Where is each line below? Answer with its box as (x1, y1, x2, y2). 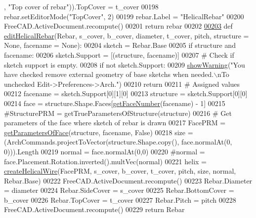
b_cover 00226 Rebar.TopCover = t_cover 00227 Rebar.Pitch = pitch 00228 (4, 194, 236, 205)
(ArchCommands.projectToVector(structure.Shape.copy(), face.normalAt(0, (4, 137, 232, 147)
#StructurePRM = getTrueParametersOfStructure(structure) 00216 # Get (4, 108, 232, 118)
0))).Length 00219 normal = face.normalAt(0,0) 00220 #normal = (4, 146, 205, 156)
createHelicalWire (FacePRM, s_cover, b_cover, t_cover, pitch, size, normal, (4, 166, 236, 176)
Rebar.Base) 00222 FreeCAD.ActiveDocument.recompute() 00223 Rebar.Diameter (4, 175, 253, 185)
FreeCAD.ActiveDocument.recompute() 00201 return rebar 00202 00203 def (4, 21, 233, 31)
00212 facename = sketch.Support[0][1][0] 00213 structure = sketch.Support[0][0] (4, 88, 248, 99)
